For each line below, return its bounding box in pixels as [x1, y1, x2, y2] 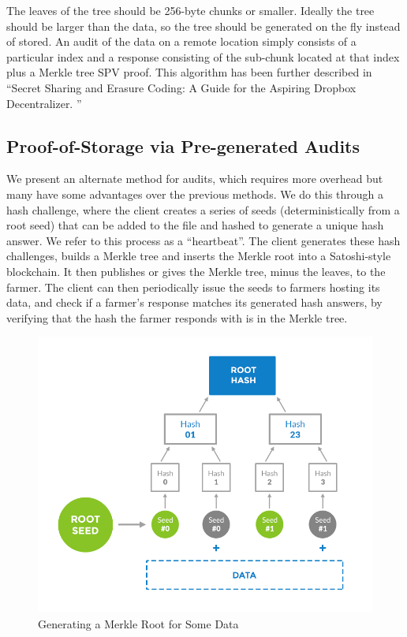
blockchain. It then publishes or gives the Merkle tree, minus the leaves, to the [6, 263, 386, 279]
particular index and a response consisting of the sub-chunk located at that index [6, 48, 400, 65]
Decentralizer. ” [6, 95, 82, 111]
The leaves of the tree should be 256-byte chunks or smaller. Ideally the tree [6, 2, 375, 18]
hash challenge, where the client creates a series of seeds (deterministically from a [6, 201, 400, 218]
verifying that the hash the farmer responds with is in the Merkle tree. [6, 309, 348, 326]
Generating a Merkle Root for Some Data [38, 615, 239, 631]
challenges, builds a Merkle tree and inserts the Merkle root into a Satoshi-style [6, 248, 391, 264]
